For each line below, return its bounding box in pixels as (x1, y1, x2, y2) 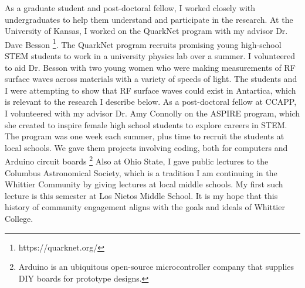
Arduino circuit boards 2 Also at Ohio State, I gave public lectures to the (5, 153, 269, 167)
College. (5, 212, 33, 224)
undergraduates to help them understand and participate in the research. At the (5, 13, 293, 25)
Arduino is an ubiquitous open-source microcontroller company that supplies (18, 260, 294, 273)
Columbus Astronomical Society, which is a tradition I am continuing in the (5, 166, 277, 179)
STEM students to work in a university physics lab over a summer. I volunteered (5, 50, 296, 62)
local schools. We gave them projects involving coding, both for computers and (5, 141, 288, 153)
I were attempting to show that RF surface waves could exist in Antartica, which (5, 84, 296, 96)
